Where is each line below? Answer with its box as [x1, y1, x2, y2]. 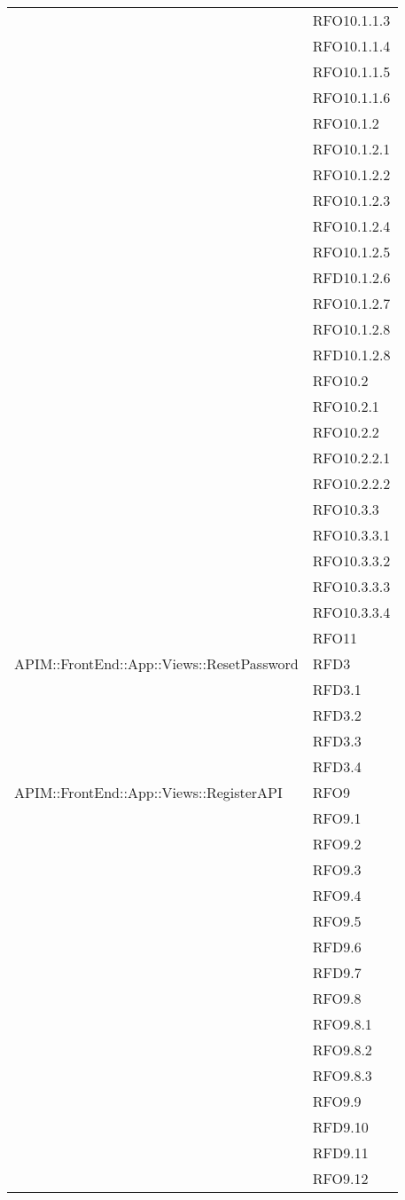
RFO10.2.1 [312, 396, 379, 416]
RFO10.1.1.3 [312, 10, 391, 30]
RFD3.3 [312, 730, 362, 751]
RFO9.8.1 [312, 1014, 372, 1034]
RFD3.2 [312, 705, 362, 725]
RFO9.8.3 [312, 1065, 372, 1086]
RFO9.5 [312, 911, 362, 931]
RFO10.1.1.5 [312, 61, 391, 82]
